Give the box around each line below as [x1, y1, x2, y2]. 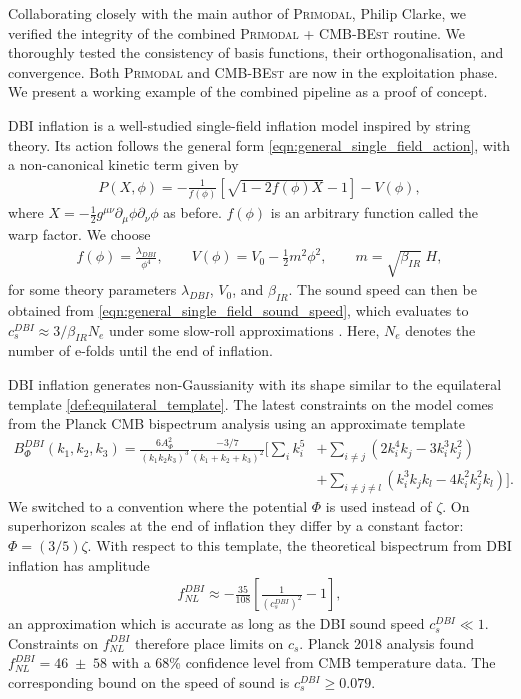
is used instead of [325, 495, 432, 516]
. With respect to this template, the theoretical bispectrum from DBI [87, 534, 512, 555]
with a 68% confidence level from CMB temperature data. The [111, 652, 496, 673]
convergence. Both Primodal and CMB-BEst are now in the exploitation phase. [8, 61, 498, 82]
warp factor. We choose [8, 223, 151, 244]
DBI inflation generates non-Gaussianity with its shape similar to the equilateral [8, 373, 502, 394]
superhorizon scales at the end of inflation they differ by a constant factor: [8, 515, 464, 536]
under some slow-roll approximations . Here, [109, 319, 380, 340]
